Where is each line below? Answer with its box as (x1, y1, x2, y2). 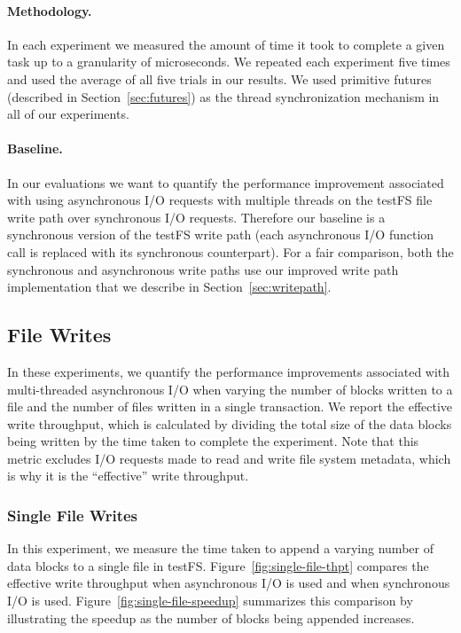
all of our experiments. (7, 105, 129, 123)
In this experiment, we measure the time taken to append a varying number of (7, 539, 434, 558)
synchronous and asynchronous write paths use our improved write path (7, 260, 399, 278)
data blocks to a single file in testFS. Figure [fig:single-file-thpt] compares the (7, 556, 429, 574)
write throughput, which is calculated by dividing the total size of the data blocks (7, 414, 452, 433)
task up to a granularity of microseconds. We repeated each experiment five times (7, 52, 450, 71)
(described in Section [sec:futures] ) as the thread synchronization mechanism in (7, 87, 440, 105)
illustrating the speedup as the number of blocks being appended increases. (7, 608, 415, 627)
